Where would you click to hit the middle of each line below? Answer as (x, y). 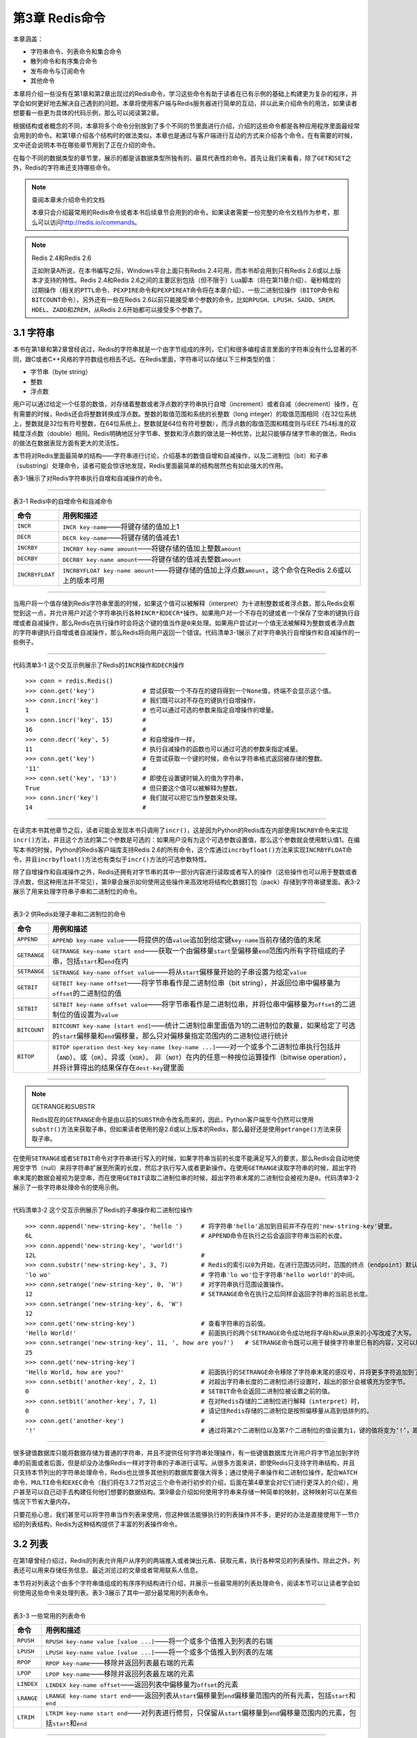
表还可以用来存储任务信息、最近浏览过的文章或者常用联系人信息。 (107, 1570)
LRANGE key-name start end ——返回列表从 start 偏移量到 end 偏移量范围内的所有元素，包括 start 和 (201, 1695)
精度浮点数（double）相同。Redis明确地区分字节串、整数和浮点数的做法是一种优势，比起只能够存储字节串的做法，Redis (185, 433)
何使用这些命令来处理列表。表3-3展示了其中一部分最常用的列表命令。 (112, 1593)
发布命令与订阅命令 (58, 71)
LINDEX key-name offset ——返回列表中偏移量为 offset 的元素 (142, 1684)
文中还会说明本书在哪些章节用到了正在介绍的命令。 (86, 145)
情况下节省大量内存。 (43, 1502)
